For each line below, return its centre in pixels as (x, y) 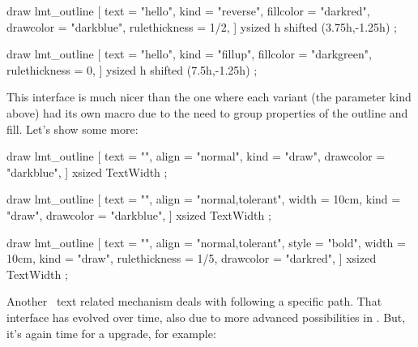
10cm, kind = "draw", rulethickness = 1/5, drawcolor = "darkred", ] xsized (192, 258)
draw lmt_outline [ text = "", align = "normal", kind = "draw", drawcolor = (196, 156)
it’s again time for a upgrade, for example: (111, 333)
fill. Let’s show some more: (73, 129)
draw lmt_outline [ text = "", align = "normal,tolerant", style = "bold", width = (206, 242)
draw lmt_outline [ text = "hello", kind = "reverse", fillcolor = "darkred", (188, 11)
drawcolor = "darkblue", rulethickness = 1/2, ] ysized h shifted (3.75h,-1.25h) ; (202, 26)
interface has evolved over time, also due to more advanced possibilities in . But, (206, 317)
